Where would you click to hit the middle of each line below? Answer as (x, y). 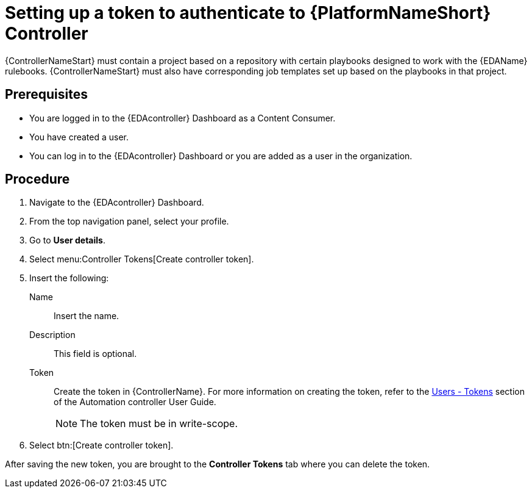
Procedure (37, 179)
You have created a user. (79, 137)
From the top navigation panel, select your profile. (129, 221)
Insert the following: (69, 278)
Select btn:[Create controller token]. (101, 445)
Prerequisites (46, 95)
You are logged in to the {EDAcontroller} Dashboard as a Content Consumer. (183, 118)
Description (52, 335)
